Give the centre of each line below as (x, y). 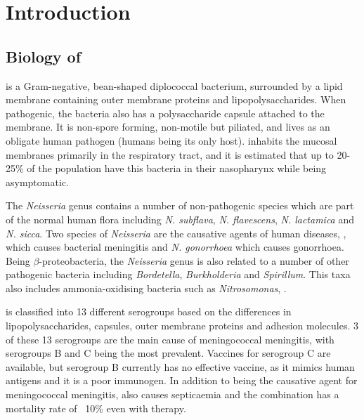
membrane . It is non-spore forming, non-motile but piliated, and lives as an (168, 127)
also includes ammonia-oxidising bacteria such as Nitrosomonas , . (146, 288)
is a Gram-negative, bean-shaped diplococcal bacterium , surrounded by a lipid (174, 85)
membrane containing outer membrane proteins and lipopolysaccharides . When (176, 99)
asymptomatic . (37, 182)
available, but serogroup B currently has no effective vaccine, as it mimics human (180, 366)
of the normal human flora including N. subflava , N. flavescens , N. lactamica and (180, 219)
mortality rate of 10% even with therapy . (96, 408)
